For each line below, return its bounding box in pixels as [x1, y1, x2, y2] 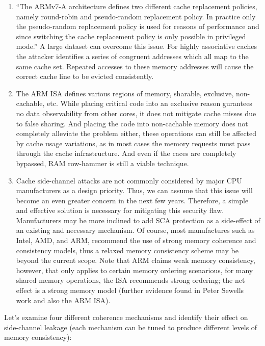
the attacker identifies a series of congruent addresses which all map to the [16, 50, 249, 61]
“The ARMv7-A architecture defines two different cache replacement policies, [16, 1, 257, 11]
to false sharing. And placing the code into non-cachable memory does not [16, 118, 248, 128]
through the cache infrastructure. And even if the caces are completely [16, 148, 236, 158]
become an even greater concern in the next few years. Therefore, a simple [16, 195, 249, 205]
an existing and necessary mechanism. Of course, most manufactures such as [16, 225, 255, 235]
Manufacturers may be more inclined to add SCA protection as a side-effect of [16, 215, 260, 225]
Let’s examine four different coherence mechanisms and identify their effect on [4, 312, 248, 323]
